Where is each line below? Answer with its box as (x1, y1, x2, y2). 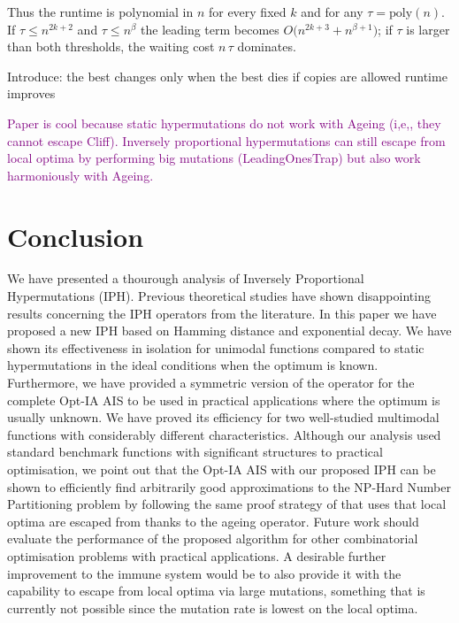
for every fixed (208, 3, 287, 20)
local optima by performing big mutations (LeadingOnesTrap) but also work (7, 149, 421, 167)
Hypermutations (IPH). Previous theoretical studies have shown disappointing (7, 287, 431, 305)
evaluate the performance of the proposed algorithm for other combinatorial (7, 529, 418, 548)
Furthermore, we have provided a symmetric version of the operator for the (7, 373, 415, 392)
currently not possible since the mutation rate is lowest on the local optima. (7, 598, 418, 617)
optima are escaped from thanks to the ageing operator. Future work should (7, 511, 419, 530)
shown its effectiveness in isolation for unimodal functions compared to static (7, 338, 425, 357)
